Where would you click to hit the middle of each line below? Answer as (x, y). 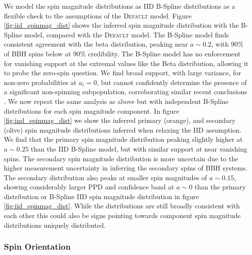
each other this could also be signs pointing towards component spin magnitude (122, 215)
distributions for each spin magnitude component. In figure (92, 110)
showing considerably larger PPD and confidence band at (89, 187)
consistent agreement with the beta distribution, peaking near (96, 44)
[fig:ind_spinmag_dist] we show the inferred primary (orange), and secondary (120, 120)
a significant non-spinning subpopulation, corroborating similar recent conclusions (126, 92)
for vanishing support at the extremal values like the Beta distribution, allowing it (126, 63)
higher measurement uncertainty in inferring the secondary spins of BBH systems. (126, 168)
